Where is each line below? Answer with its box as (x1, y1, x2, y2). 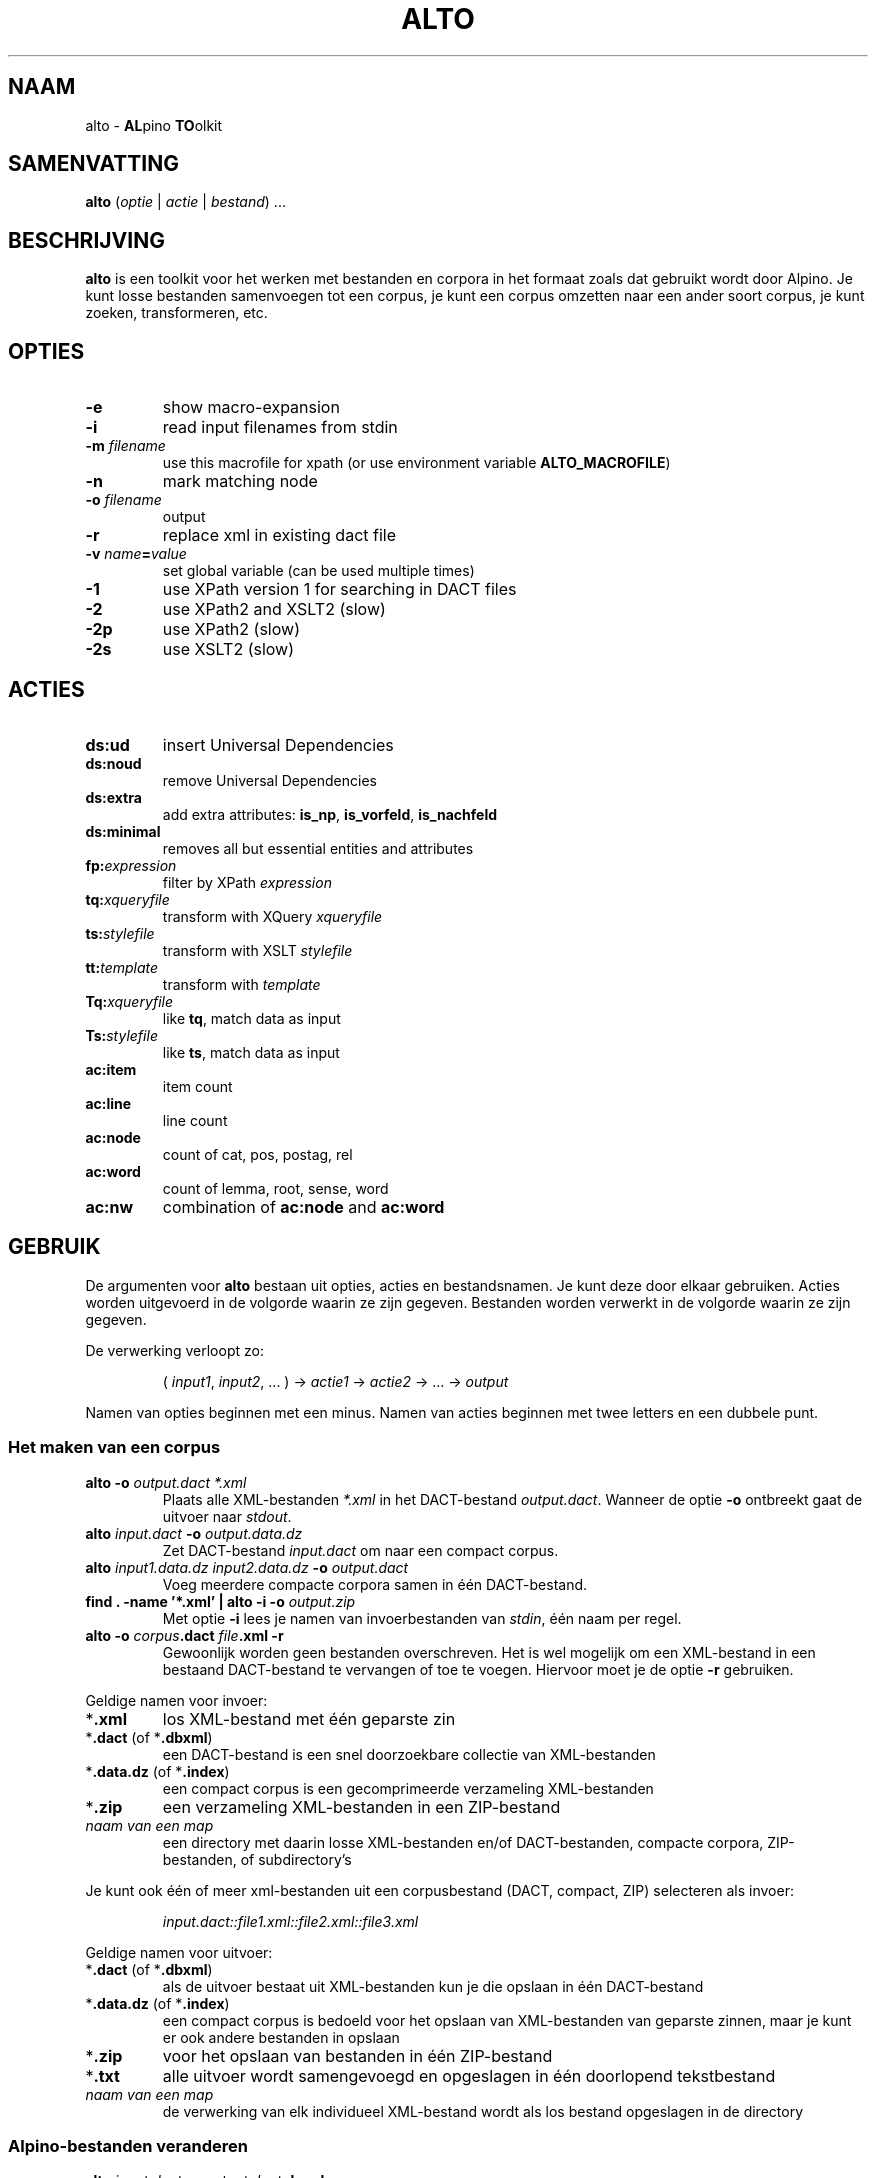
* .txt (85, 2065, 120, 2086)
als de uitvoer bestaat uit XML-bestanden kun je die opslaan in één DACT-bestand (162, 1977, 704, 1995)
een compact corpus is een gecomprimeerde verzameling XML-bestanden (162, 1779, 654, 1797)
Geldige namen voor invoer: (85, 1691, 268, 1709)
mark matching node (162, 471, 318, 492)
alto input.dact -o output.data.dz (85, 1524, 303, 1542)
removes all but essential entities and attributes (162, 839, 474, 857)
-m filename (85, 437, 166, 455)
